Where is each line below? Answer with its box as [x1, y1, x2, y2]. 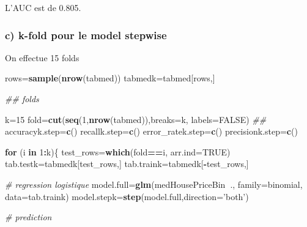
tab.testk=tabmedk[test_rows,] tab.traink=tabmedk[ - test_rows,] [5, 157, 249, 170]
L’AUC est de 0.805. [5, 1, 81, 13]
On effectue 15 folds [5, 51, 80, 64]
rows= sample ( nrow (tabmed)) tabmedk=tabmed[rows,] [5, 72, 215, 84]
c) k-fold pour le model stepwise [5, 27, 167, 42]
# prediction [5, 210, 52, 223]
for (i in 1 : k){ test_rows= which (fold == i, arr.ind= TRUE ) [5, 145, 231, 158]
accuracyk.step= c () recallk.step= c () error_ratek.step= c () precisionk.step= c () [5, 125, 298, 138]
